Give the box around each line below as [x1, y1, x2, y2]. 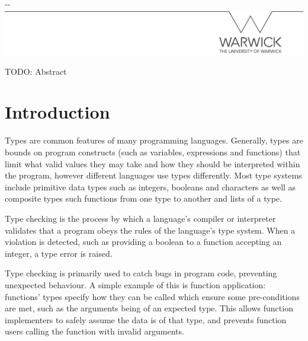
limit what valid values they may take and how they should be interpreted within [5, 157, 300, 170]
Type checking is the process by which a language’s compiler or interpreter [5, 212, 276, 224]
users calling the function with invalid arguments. [5, 325, 184, 337]
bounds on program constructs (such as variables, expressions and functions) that [5, 145, 301, 158]
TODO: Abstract [5, 65, 67, 77]
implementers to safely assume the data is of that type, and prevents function [5, 313, 287, 326]
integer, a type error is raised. [5, 247, 113, 259]
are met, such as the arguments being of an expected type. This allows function [5, 302, 293, 314]
